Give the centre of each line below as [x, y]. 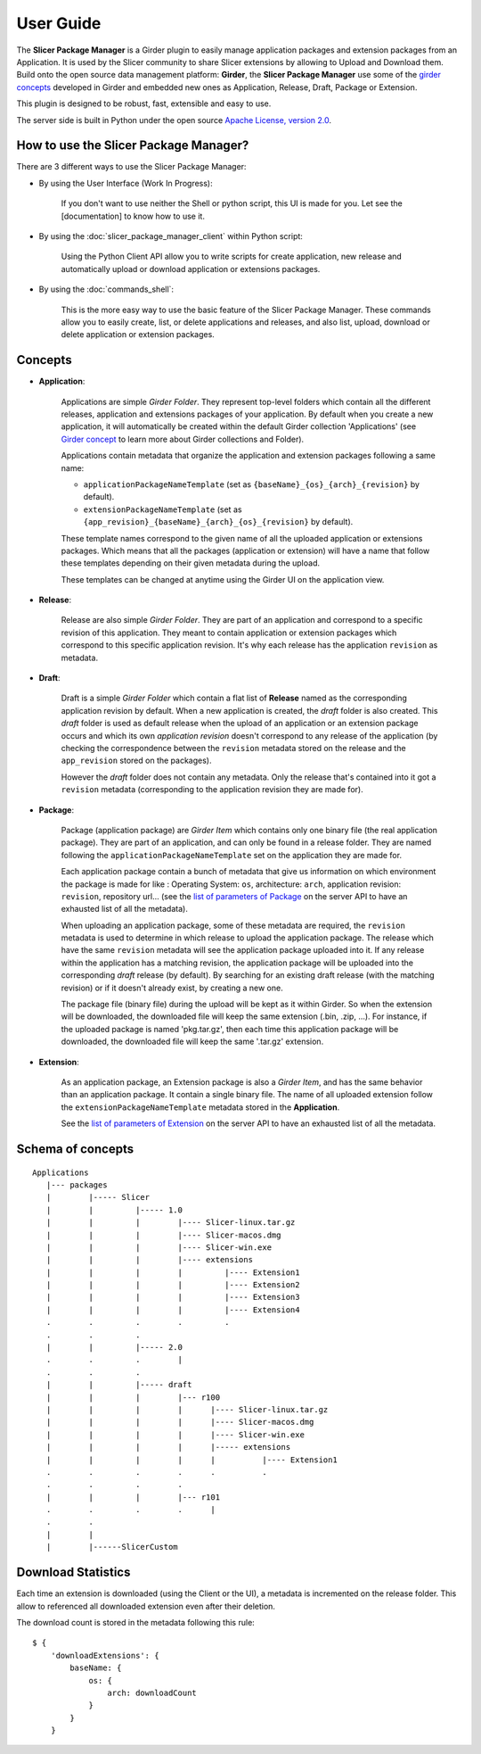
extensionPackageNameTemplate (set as [163, 509]
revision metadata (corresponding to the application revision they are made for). [212, 790]
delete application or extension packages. [138, 335]
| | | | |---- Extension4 [173, 1310]
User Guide [59, 23]
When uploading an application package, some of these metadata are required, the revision [233, 925]
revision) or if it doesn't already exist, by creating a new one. [172, 988]
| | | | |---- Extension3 [173, 1297]
